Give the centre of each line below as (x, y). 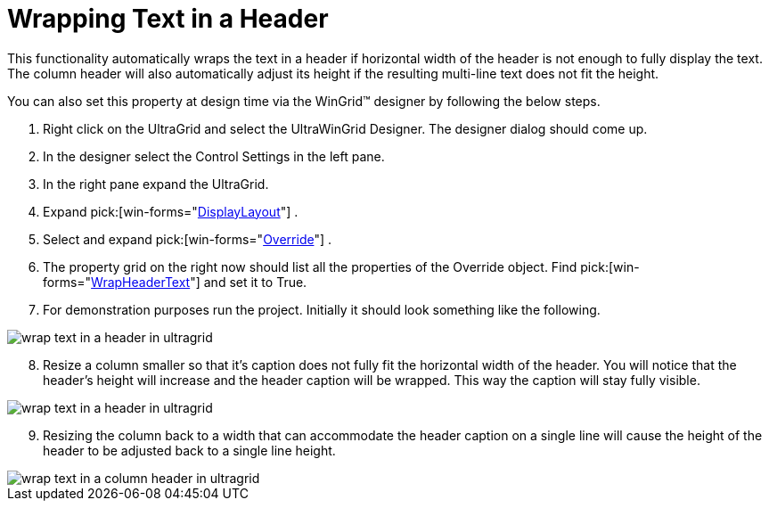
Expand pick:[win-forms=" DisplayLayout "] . (171, 211)
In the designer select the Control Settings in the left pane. (214, 156)
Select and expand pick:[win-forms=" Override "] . (188, 239)
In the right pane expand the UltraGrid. (156, 184)
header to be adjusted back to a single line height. (189, 450)
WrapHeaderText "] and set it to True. (199, 282)
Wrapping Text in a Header (168, 19)
